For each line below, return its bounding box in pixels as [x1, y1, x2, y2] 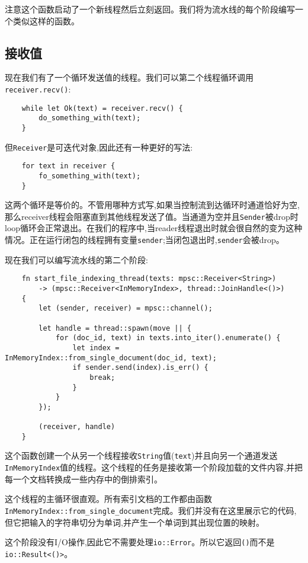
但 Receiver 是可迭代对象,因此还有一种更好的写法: [5, 140, 193, 153]
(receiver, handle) [38, 423, 115, 431]
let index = [72, 343, 120, 352]
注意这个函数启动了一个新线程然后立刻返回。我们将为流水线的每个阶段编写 [5, 3, 295, 15]
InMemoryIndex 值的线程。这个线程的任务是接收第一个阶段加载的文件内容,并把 [5, 461, 303, 474]
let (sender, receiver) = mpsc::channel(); [38, 304, 213, 313]
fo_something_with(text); [38, 171, 141, 180]
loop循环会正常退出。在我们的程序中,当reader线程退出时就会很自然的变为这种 [5, 222, 303, 234]
